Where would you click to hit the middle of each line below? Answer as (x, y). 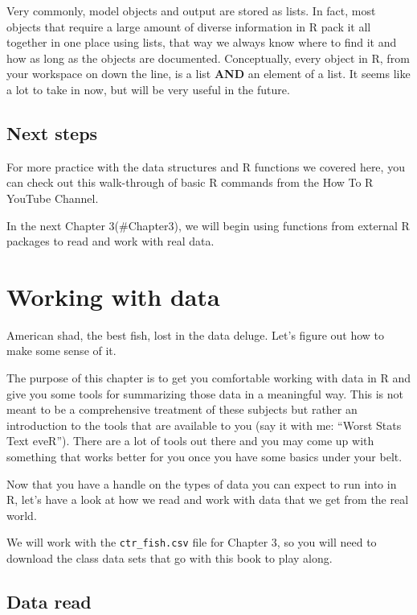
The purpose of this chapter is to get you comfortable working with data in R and (209, 378)
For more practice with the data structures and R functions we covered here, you (206, 166)
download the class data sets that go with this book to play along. (170, 558)
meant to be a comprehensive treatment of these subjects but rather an (182, 409)
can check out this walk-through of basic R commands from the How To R (190, 182)
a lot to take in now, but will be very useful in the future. (148, 89)
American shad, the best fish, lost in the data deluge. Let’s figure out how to (196, 334)
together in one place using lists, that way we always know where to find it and (202, 42)
